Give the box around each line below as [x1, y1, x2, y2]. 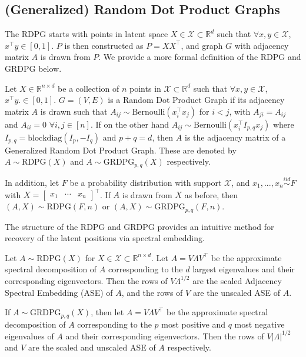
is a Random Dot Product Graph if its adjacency [108, 94, 285, 106]
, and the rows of [121, 286, 183, 298]
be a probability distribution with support [69, 176, 222, 189]
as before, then [184, 188, 238, 201]
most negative [234, 318, 285, 330]
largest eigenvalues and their [192, 263, 295, 275]
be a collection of [58, 82, 119, 94]
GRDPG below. [5, 62, 62, 74]
